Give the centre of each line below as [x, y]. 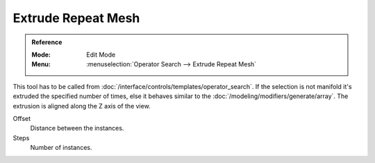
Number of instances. [61, 148]
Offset [22, 118]
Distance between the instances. [77, 128]
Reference [47, 42]
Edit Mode [101, 55]
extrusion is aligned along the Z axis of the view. [82, 106]
